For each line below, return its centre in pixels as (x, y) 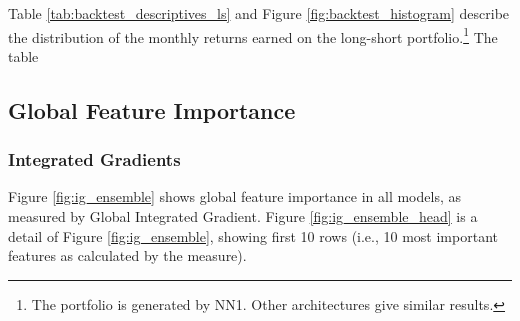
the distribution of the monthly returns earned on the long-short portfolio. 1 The (253, 35)
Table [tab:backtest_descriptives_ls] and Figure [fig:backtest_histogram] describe (259, 13)
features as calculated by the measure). (127, 255)
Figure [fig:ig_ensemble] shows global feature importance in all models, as (234, 196)
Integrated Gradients (94, 159)
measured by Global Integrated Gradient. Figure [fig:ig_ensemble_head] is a (243, 216)
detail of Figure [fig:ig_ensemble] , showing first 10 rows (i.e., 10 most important (253, 235)
